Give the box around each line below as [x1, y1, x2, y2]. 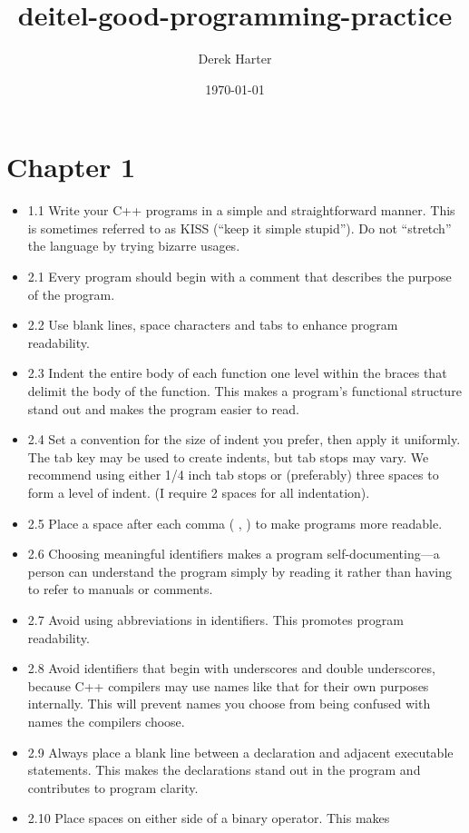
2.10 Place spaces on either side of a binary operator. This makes [27, 808, 390, 828]
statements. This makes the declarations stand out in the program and [27, 760, 421, 779]
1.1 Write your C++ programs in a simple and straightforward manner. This [27, 201, 455, 220]
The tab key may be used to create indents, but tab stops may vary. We [27, 447, 429, 466]
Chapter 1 [6, 148, 136, 185]
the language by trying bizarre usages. [27, 236, 240, 255]
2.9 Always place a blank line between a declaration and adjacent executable [27, 742, 454, 761]
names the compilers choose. [27, 711, 185, 730]
